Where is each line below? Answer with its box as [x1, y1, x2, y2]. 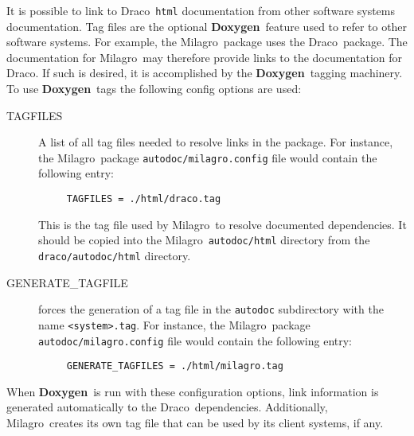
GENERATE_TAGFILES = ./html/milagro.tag [66, 360, 283, 372]
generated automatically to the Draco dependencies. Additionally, [6, 399, 328, 415]
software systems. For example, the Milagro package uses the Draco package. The [6, 33, 408, 50]
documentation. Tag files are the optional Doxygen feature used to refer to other [6, 18, 408, 34]
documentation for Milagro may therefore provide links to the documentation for [6, 49, 403, 65]
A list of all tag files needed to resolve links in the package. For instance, [38, 134, 393, 150]
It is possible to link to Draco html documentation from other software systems [6, 2, 396, 18]
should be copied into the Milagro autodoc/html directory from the [38, 232, 370, 248]
